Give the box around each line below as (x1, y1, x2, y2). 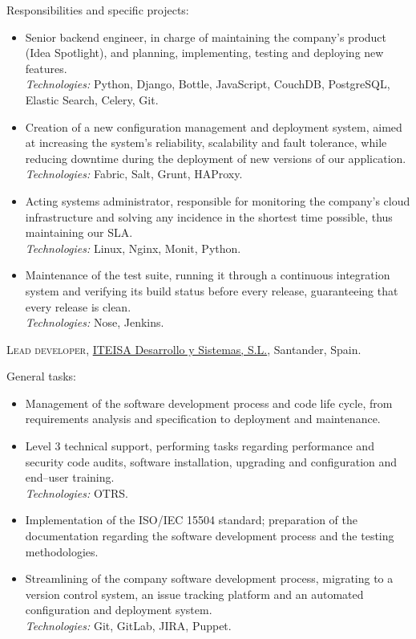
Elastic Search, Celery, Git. (25, 91, 159, 108)
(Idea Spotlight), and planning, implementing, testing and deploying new (25, 44, 384, 61)
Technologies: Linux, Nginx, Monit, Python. (25, 239, 241, 256)
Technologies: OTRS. (25, 484, 128, 501)
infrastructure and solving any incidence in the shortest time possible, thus (25, 208, 393, 225)
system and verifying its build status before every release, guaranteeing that (25, 282, 398, 299)
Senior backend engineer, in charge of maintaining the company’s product (25, 28, 387, 45)
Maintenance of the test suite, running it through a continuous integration (25, 267, 390, 283)
